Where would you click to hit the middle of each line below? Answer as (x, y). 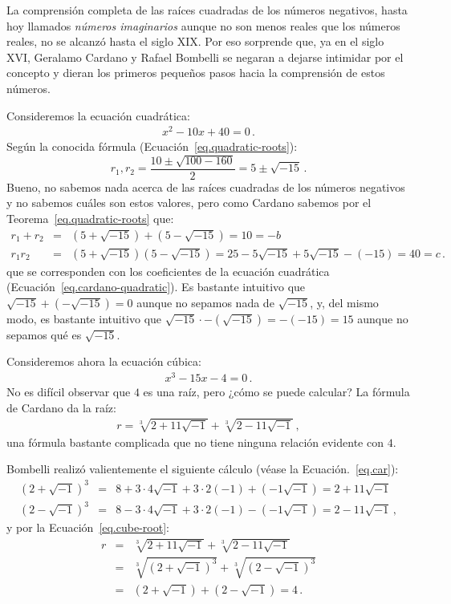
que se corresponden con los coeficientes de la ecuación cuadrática (168, 271)
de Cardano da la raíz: (61, 407)
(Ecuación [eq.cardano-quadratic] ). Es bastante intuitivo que (156, 287)
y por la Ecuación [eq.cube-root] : (88, 527)
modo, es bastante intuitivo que (84, 318)
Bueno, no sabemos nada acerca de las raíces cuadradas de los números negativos (206, 186)
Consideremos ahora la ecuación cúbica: (104, 361)
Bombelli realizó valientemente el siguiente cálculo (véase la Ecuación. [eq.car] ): (203, 469)
